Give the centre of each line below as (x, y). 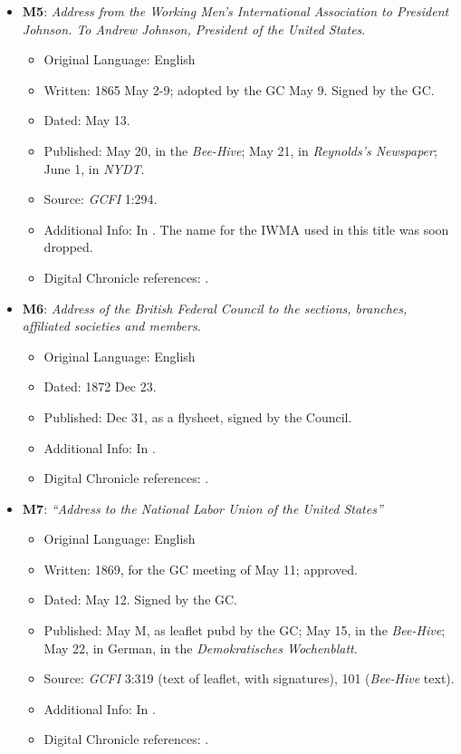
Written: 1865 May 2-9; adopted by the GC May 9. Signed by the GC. (239, 89)
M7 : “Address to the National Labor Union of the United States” (202, 508)
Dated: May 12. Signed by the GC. (141, 599)
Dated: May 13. (87, 120)
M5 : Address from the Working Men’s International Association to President (235, 11)
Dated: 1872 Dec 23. (100, 387)
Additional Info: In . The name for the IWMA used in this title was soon (246, 229)
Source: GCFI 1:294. (101, 199)
